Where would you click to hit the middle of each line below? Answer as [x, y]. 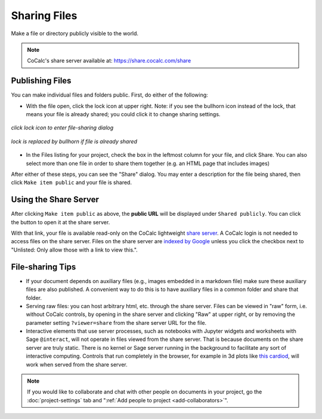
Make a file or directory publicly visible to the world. [75, 33]
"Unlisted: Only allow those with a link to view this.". [75, 250]
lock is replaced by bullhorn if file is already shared [74, 141]
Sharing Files [44, 15]
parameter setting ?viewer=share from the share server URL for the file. [116, 322]
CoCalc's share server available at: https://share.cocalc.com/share [109, 61]
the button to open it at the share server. [61, 222]
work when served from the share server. [77, 364]
